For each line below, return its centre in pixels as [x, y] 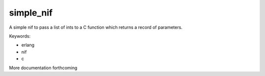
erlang [28, 45]
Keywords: [20, 36]
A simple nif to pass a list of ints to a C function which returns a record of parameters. [96, 27]
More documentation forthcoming [43, 68]
